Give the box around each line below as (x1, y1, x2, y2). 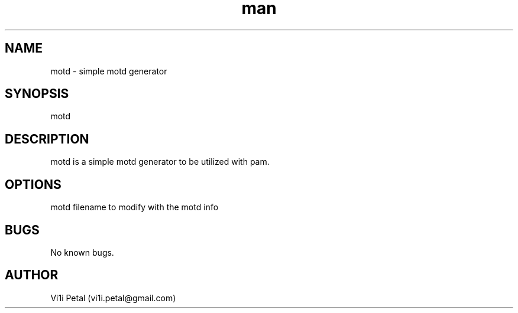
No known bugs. (50, 247, 114, 257)
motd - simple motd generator (50, 66, 167, 76)
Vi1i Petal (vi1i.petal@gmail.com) (50, 292, 176, 303)
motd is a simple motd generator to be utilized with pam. (50, 156, 270, 167)
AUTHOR (5, 268, 59, 283)
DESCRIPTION (5, 131, 89, 146)
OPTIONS (5, 177, 61, 192)
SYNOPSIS (5, 86, 69, 102)
